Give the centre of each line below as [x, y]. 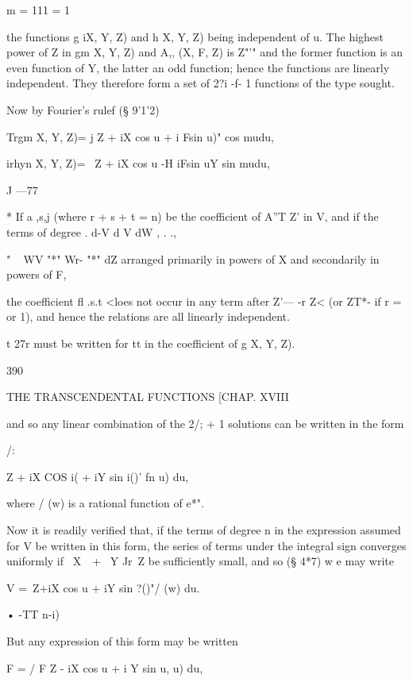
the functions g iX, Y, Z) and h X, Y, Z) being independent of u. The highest [195, 36]
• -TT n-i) [33, 614]
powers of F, [37, 274]
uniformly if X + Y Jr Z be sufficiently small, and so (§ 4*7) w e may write [200, 561]
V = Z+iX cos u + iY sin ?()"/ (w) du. [103, 587]
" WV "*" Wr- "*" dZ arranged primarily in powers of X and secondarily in [193, 258]
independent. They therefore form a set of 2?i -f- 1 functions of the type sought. [201, 83]
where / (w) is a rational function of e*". [105, 503]
